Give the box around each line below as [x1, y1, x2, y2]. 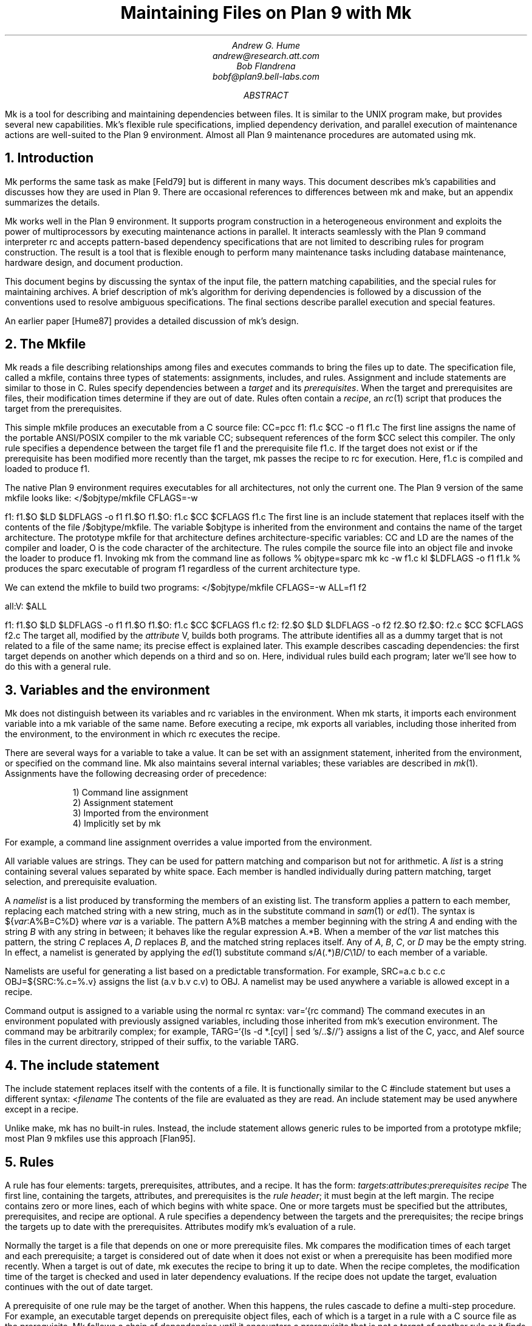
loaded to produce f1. [5, 463, 90, 474]
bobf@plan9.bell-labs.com [213, 71, 319, 82]
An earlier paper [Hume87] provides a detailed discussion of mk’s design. [5, 315, 299, 326]
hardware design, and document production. [5, 257, 183, 268]
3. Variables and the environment [5, 682, 210, 698]
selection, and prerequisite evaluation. [5, 876, 157, 887]
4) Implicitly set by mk [72, 818, 161, 829]
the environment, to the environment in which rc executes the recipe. [5, 729, 281, 740]
